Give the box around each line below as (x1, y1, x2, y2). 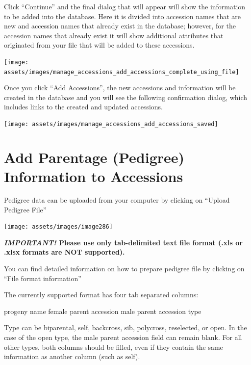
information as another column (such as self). (4, 351, 140, 362)
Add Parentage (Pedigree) (4, 147, 185, 167)
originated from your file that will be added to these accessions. (4, 40, 195, 50)
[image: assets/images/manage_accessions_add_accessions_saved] (4, 121, 218, 128)
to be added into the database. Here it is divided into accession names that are (4, 11, 241, 21)
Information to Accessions (4, 166, 183, 186)
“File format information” (4, 273, 81, 283)
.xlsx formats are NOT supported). (4, 247, 125, 257)
